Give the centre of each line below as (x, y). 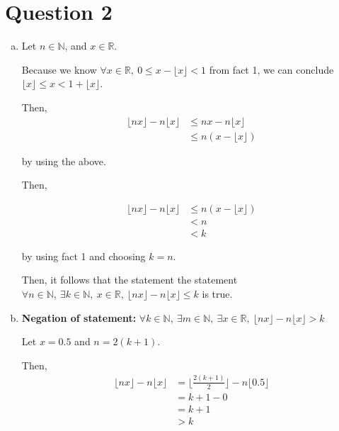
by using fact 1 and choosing (84, 256)
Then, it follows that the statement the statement (130, 280)
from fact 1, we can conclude (271, 69)
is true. (217, 294)
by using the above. (64, 161)
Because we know (59, 69)
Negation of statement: (79, 317)
